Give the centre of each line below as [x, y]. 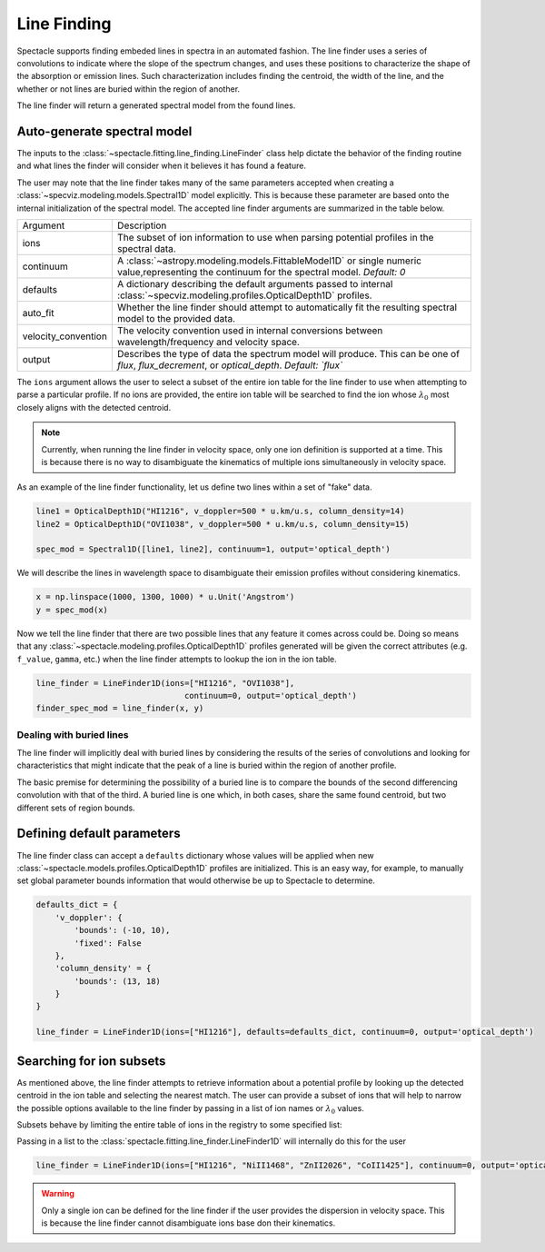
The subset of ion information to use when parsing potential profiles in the [275, 237]
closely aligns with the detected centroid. [94, 407]
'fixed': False [108, 943]
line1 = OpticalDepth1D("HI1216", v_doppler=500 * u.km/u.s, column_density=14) [220, 512]
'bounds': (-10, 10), [122, 930]
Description [142, 225]
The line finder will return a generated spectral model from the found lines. [156, 105]
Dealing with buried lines [73, 734]
